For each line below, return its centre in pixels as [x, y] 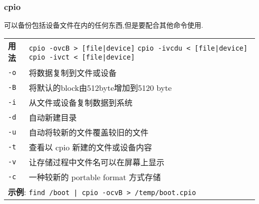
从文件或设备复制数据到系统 [80, 102]
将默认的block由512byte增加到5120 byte [100, 87]
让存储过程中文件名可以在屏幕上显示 [96, 162]
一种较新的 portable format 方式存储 [95, 177]
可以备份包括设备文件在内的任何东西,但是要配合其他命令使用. [104, 25]
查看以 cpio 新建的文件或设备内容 [90, 147]
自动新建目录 [53, 117]
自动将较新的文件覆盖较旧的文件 [88, 132]
